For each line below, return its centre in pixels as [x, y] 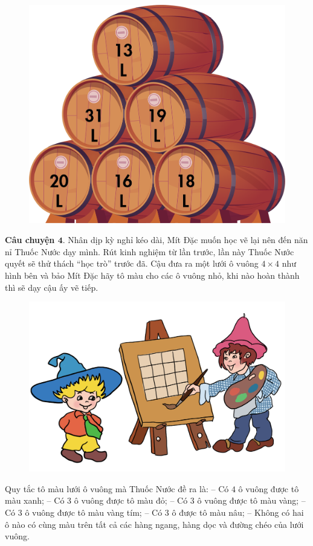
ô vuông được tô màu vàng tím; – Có [94, 512]
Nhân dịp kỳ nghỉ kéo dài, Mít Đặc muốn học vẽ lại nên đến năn [188, 240]
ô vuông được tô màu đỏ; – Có [131, 500]
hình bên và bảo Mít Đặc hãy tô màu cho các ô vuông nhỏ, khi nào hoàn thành [152, 275]
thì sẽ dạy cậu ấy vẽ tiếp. [52, 287]
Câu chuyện [30, 240]
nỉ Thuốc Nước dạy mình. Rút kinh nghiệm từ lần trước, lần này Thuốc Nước [150, 251]
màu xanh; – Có [35, 500]
